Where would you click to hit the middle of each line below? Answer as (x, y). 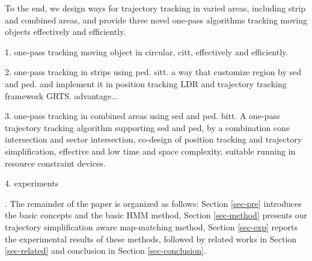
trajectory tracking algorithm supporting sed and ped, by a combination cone (148, 127)
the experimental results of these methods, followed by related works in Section (151, 238)
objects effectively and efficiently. (66, 32)
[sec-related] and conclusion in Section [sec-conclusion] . (106, 250)
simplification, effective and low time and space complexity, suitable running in (150, 151)
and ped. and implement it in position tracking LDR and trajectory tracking (146, 83)
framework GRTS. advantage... (62, 95)
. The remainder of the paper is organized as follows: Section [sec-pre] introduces (153, 203)
